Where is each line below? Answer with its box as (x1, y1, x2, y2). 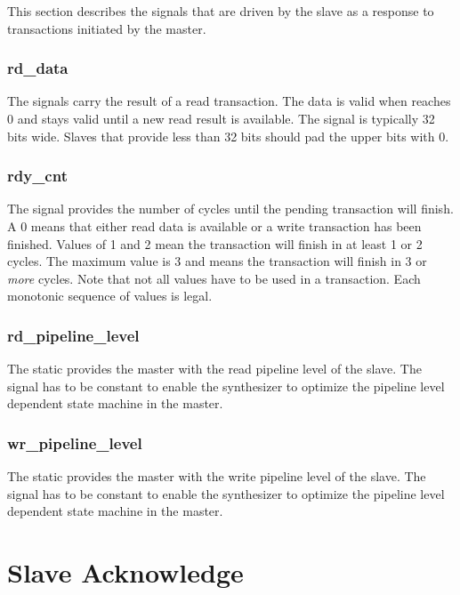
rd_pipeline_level (7, 324, 140, 346)
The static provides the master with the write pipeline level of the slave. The (7, 467, 426, 486)
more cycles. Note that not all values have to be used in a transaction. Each (7, 269, 421, 287)
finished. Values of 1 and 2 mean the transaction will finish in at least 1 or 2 (7, 234, 423, 253)
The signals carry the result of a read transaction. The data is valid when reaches (7, 92, 451, 110)
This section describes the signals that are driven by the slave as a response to (7, 2, 434, 20)
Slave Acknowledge (7, 554, 244, 591)
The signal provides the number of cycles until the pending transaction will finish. (7, 199, 454, 218)
